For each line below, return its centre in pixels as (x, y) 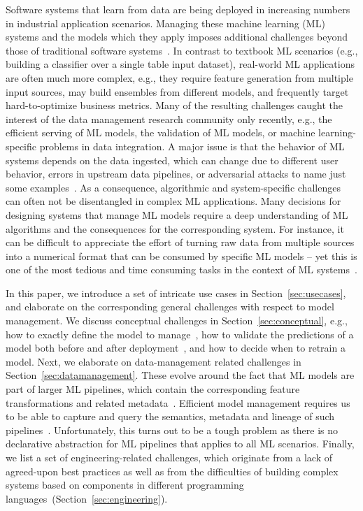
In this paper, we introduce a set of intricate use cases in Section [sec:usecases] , (176, 293)
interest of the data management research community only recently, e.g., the (169, 118)
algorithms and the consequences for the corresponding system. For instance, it (175, 228)
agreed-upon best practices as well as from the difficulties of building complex (172, 471)
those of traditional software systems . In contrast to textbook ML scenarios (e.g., (182, 50)
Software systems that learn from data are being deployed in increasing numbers (178, 9)
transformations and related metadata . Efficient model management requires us (178, 402)
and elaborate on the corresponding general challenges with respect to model (170, 307)
